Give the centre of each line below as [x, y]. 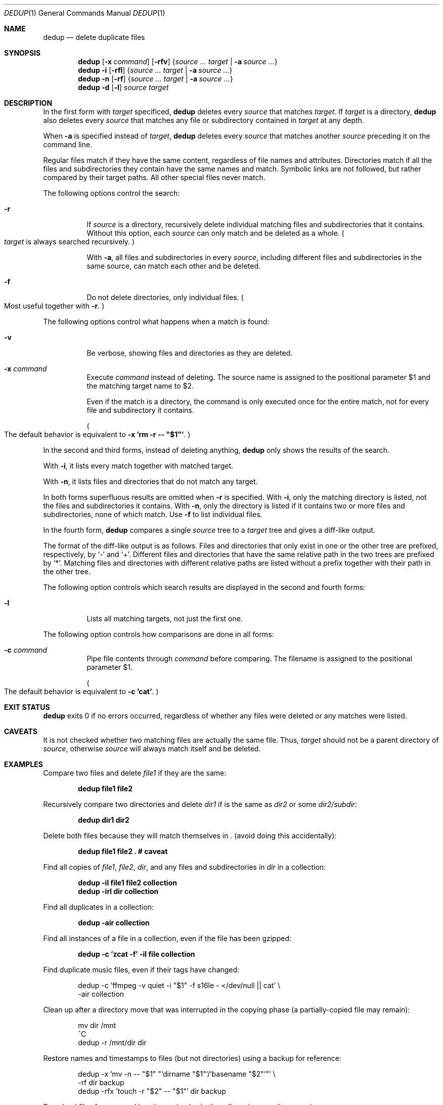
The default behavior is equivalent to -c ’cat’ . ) [81, 691]
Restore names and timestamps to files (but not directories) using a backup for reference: [192, 1058]
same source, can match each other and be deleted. [174, 266]
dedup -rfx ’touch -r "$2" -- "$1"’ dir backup [152, 1091]
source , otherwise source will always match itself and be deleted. [152, 749]
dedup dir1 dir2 [104, 820]
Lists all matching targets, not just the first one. [165, 619]
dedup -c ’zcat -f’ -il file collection [137, 954]
